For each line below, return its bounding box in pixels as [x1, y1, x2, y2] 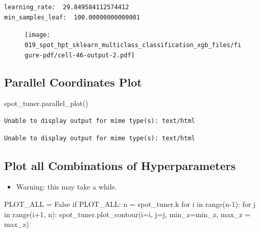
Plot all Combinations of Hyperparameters [4, 157, 236, 173]
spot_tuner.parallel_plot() [4, 98, 88, 109]
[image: [25, 31, 51, 39]
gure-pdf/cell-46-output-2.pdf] [25, 51, 135, 59]
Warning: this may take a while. [16, 181, 117, 192]
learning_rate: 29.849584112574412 [4, 4, 129, 11]
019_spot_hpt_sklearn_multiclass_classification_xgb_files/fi [25, 41, 242, 49]
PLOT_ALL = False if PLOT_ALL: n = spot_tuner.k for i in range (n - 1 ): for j [4, 198, 256, 209]
